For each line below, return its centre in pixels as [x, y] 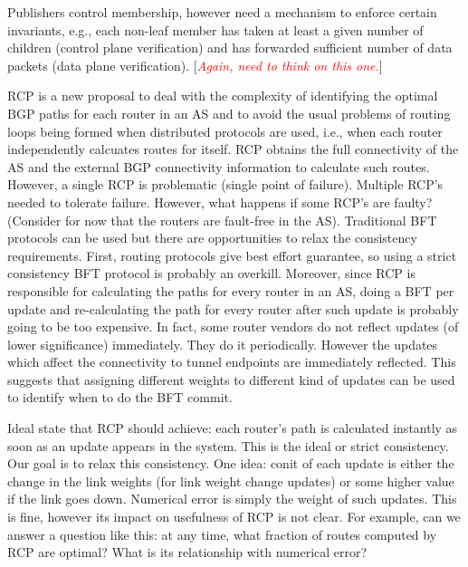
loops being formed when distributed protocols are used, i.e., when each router [225, 131]
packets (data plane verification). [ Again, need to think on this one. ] [195, 65]
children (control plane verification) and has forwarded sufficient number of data [230, 48]
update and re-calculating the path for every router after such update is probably [233, 308]
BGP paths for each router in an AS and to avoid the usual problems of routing [229, 113]
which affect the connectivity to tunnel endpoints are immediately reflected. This [232, 362]
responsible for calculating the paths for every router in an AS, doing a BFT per [231, 290]
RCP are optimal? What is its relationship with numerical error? [187, 552]
